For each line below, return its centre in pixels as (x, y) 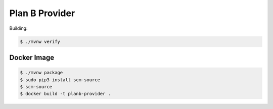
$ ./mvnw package (41, 73)
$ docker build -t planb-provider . (65, 94)
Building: (18, 28)
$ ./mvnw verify (40, 41)
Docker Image (32, 57)
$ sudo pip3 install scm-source (60, 80)
